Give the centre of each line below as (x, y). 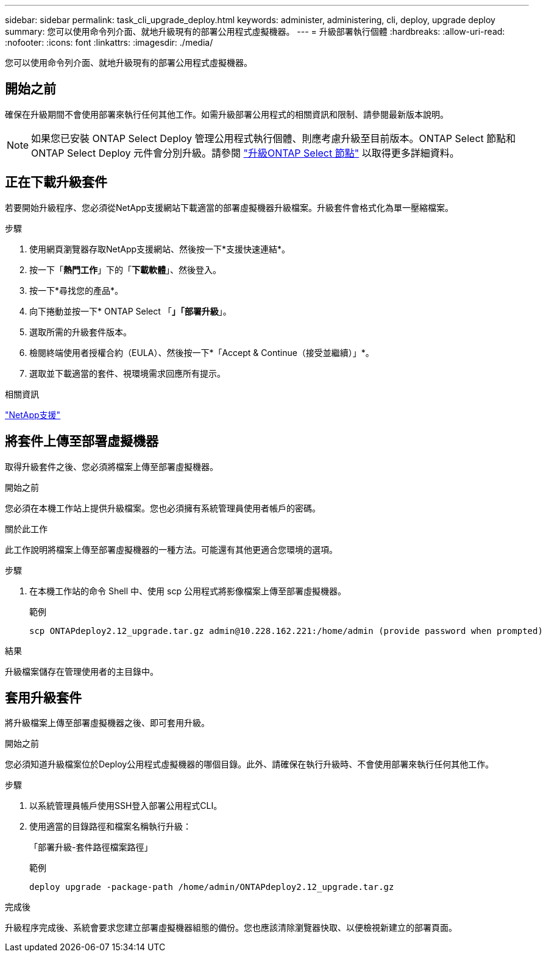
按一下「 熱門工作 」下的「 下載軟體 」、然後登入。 (125, 269)
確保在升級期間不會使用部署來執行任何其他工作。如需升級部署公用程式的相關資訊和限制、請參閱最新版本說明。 (227, 114)
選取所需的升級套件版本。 (80, 332)
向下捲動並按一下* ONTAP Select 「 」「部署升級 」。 (130, 311)
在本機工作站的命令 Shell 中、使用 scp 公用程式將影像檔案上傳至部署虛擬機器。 (188, 591)
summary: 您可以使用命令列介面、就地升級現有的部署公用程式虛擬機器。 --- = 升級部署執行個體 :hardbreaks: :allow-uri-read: (255, 31)
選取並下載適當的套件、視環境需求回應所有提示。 (127, 373)
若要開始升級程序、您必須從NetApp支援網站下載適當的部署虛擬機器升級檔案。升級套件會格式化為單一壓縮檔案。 (229, 207)
